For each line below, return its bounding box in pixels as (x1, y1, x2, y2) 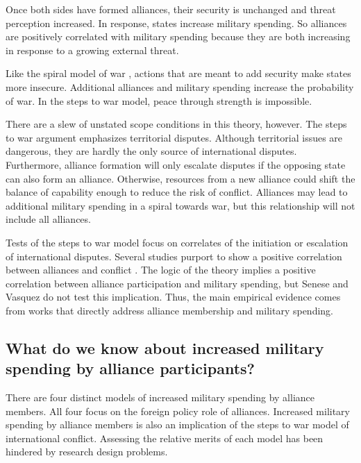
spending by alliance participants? (6, 357, 255, 379)
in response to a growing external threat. (6, 42, 179, 57)
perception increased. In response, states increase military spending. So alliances (6, 15, 347, 30)
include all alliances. (6, 212, 91, 226)
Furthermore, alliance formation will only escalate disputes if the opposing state (6, 157, 346, 171)
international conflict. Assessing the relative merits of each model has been (6, 430, 324, 445)
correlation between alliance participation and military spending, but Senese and (6, 276, 349, 290)
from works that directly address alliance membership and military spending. (6, 303, 333, 317)
